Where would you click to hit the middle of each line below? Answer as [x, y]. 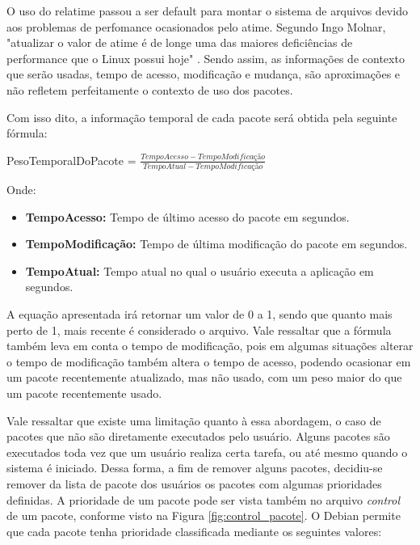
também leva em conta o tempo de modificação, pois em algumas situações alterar [210, 346]
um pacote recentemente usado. [84, 393]
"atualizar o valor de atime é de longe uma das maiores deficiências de [180, 42]
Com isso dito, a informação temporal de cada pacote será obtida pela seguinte [202, 117]
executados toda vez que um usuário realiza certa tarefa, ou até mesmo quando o [207, 452]
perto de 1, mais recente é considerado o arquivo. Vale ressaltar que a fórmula [199, 330]
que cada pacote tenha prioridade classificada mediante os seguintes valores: [194, 531]
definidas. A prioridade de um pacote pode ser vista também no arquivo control [204, 499]
